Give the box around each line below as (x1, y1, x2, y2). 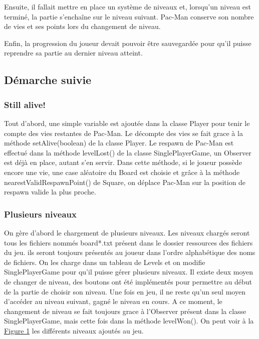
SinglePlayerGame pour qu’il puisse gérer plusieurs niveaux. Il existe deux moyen (4, 266, 253, 277)
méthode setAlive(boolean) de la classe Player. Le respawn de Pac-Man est (4, 137, 234, 148)
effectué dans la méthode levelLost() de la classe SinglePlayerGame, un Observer (4, 147, 251, 157)
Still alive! (4, 98, 46, 110)
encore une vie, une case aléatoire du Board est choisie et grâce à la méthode (4, 166, 240, 177)
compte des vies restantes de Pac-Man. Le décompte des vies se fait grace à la (4, 127, 243, 138)
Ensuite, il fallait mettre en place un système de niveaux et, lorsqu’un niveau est (4, 1, 251, 11)
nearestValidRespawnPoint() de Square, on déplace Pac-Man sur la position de (4, 176, 246, 187)
